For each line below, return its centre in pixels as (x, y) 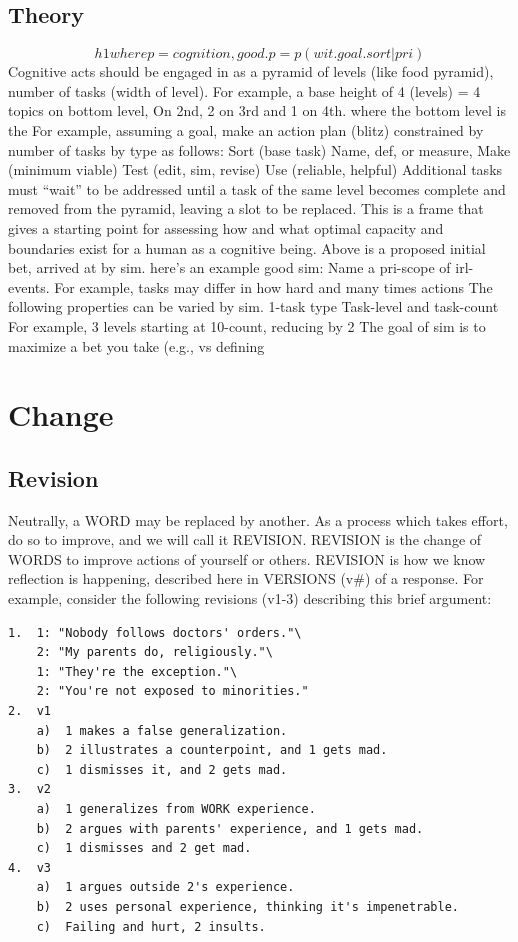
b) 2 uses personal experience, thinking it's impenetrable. (248, 906)
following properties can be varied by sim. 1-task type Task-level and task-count (253, 306)
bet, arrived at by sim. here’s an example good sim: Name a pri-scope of (229, 267)
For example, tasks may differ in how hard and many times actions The (273, 286)
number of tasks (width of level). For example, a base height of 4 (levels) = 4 (244, 90)
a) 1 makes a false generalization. (162, 730)
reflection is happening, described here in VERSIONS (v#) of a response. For (246, 578)
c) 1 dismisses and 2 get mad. (144, 848)
